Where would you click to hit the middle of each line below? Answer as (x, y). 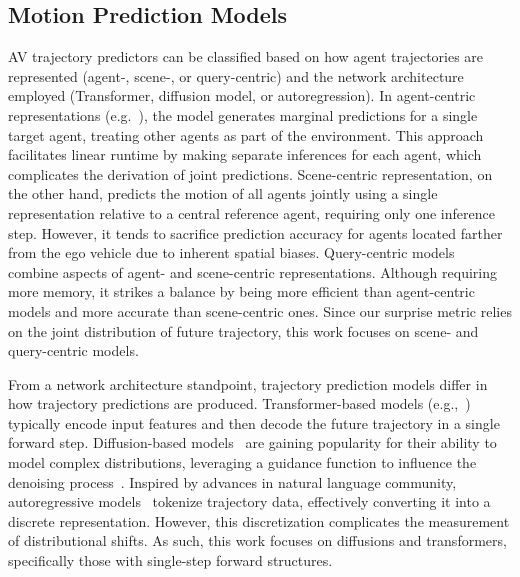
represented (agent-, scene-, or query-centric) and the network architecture (236, 75)
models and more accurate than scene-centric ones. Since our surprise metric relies (260, 310)
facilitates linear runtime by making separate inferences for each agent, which (245, 154)
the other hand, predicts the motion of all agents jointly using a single (223, 193)
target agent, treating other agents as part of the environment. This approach (246, 134)
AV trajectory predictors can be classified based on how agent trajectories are (246, 56)
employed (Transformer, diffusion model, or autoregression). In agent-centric (242, 95)
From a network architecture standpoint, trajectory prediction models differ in (248, 383)
